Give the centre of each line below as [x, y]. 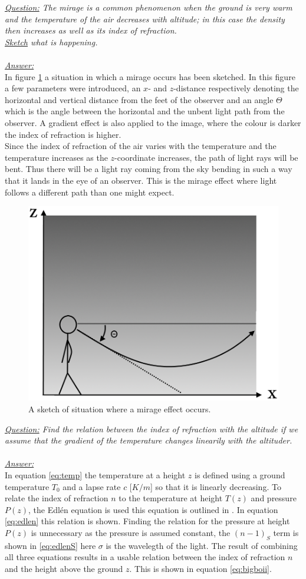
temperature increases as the [56, 157]
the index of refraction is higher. [63, 134]
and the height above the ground [64, 568]
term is [286, 532]
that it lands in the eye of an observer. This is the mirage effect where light [141, 180]
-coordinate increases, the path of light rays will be [206, 157]
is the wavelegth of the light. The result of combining [202, 545]
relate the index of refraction [57, 498]
